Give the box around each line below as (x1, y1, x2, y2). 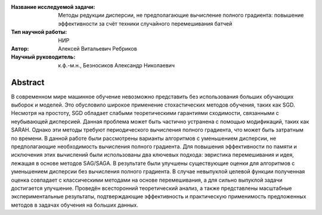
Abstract (11, 77, 45, 88)
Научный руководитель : (11, 54, 76, 61)
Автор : (11, 45, 29, 52)
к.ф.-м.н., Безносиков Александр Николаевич (58, 61, 175, 68)
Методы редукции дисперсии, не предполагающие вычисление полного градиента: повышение (58, 12, 304, 19)
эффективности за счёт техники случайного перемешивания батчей (58, 20, 233, 27)
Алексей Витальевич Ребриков (58, 45, 137, 52)
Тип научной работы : (11, 29, 67, 36)
